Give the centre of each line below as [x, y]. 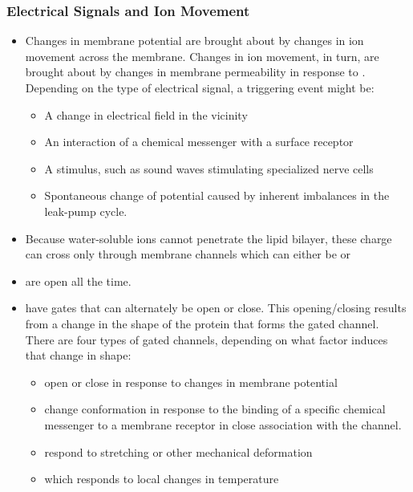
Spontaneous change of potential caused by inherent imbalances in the [217, 195]
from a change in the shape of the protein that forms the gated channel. [202, 323]
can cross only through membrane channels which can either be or [188, 254]
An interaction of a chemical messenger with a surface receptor [199, 142]
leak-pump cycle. [86, 211]
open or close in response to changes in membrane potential [191, 382]
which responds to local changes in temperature [162, 479]
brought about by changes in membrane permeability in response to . [195, 72]
